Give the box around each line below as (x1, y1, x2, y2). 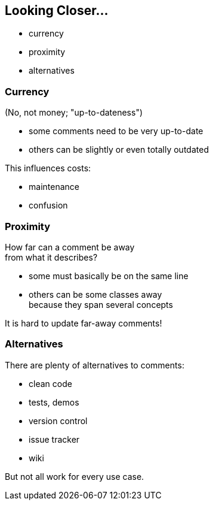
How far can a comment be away (5, 241, 135, 252)
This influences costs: (5, 163, 91, 174)
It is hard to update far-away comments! (5, 317, 162, 328)
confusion (29, 200, 68, 211)
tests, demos (29, 397, 79, 407)
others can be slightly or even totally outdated (29, 144, 209, 155)
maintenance (29, 182, 79, 192)
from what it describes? (5, 252, 98, 262)
